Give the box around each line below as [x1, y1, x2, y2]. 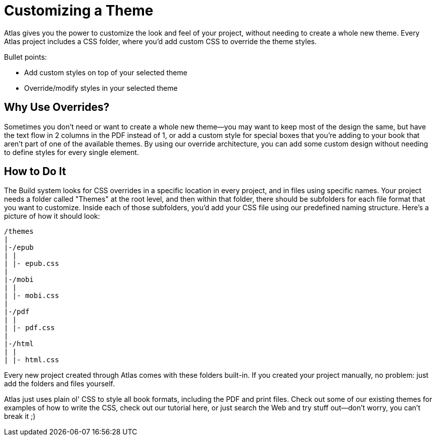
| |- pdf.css [4, 324, 55, 332]
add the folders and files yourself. [4, 379, 115, 388]
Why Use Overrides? [4, 101, 109, 114]
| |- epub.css [4, 259, 59, 268]
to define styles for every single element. [4, 148, 139, 157]
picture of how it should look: [4, 212, 100, 221]
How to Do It [4, 165, 66, 178]
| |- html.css [4, 356, 59, 364]
